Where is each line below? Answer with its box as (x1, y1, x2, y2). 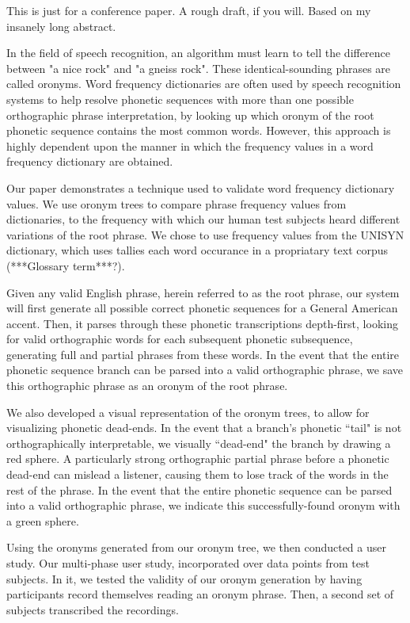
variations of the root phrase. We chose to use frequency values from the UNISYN (6, 226, 404, 243)
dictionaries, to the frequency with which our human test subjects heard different (6, 211, 401, 227)
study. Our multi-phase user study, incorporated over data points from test (6, 555, 370, 571)
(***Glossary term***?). (6, 257, 125, 273)
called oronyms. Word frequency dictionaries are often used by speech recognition (6, 75, 401, 92)
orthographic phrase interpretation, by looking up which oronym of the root (6, 106, 374, 123)
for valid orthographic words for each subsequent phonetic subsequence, (6, 331, 353, 347)
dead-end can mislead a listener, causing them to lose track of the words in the (6, 466, 389, 483)
